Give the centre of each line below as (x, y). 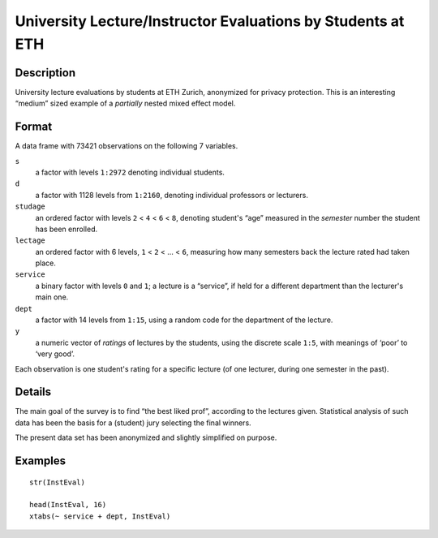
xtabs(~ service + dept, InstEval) (100, 516)
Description (45, 73)
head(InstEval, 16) (68, 505)
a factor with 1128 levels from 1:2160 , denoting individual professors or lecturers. (172, 195)
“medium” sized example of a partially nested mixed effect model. (125, 103)
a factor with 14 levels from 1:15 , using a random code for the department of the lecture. (184, 320)
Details (33, 392)
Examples (41, 461)
